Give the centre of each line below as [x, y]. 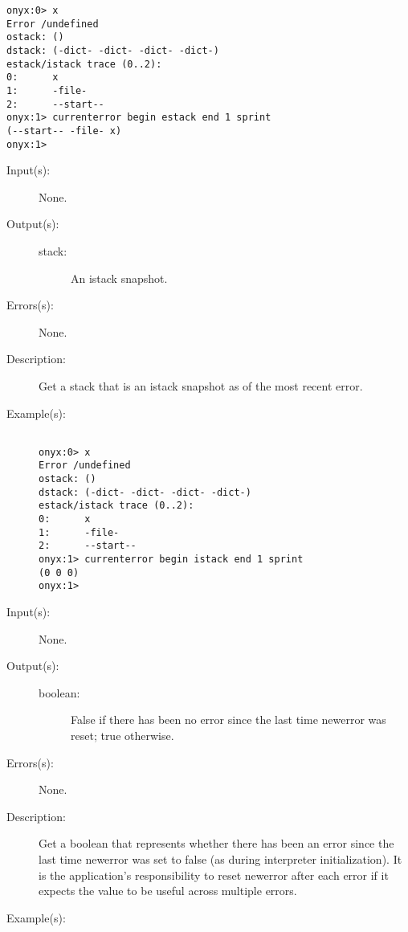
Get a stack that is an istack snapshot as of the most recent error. [201, 385]
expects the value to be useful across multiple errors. [168, 891]
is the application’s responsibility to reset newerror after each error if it [214, 875]
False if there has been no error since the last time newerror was [228, 719]
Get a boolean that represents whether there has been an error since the [216, 843]
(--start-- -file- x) [64, 131]
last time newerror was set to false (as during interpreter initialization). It [220, 858]
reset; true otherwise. [122, 735]
